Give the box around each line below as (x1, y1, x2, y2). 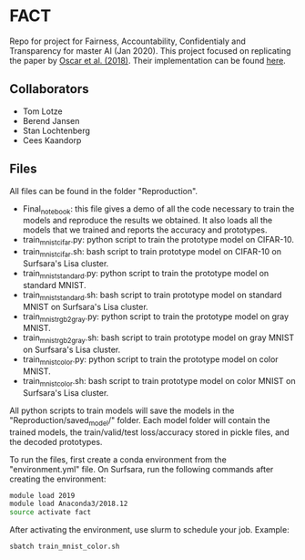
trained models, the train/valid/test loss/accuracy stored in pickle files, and (9, 426, 290, 438)
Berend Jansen (22, 115, 80, 126)
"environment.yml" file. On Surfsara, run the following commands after (9, 463, 274, 474)
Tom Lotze (22, 106, 63, 117)
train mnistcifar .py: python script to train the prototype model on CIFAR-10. (22, 234, 294, 247)
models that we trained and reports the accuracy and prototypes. (22, 224, 268, 235)
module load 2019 (9, 491, 76, 500)
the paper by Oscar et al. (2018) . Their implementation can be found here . (9, 55, 287, 66)
